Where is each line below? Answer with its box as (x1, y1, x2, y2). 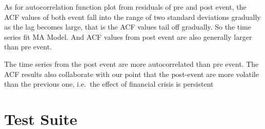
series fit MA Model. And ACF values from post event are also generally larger (4, 31, 252, 42)
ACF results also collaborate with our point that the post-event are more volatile (4, 68, 259, 79)
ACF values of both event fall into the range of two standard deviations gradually (4, 11, 261, 22)
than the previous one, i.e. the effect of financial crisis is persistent (4, 79, 214, 89)
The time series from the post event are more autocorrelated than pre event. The (4, 58, 259, 69)
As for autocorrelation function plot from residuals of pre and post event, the (4, 2, 247, 12)
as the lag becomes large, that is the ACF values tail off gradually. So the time (4, 21, 251, 32)
